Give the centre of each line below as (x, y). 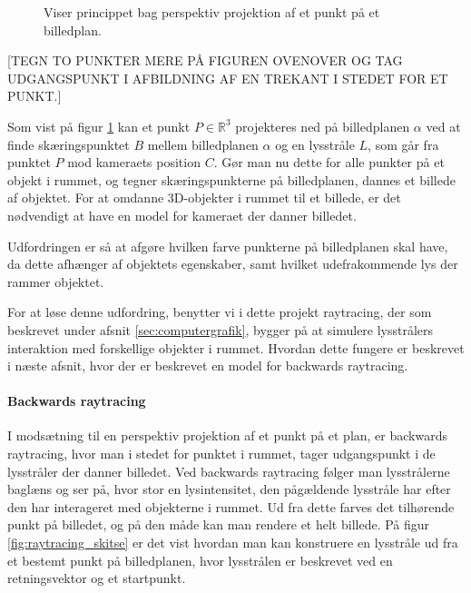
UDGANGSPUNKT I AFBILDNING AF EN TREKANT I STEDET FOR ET (228, 78)
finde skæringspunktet (69, 144)
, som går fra (403, 144)
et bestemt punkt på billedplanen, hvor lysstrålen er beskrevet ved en (200, 560)
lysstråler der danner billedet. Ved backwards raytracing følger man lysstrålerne (229, 471)
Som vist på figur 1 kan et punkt (99, 126)
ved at (443, 126)
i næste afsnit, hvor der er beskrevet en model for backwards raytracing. (208, 366)
